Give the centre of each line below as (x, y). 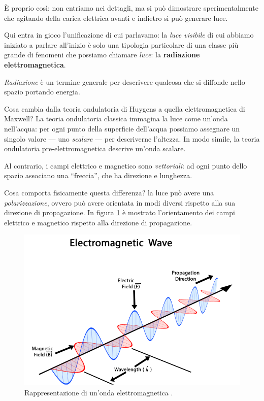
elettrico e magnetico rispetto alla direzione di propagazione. (98, 222)
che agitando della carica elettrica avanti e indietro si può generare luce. (116, 18)
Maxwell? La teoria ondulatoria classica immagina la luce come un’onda (116, 119)
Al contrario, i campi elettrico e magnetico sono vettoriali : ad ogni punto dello (126, 165)
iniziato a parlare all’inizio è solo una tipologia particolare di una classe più (121, 44)
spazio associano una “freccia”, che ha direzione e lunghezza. (98, 175)
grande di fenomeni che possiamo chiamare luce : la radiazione (102, 55)
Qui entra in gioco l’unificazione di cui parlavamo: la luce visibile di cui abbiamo (129, 35)
